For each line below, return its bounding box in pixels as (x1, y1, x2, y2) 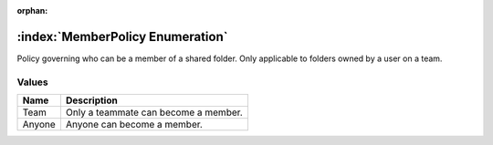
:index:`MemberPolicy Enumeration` (16, 28, 228, 45)
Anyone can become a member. (65, 119, 203, 131)
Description (65, 94, 118, 107)
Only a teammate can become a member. (65, 106, 244, 119)
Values (16, 76, 49, 88)
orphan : (16, 5, 48, 16)
